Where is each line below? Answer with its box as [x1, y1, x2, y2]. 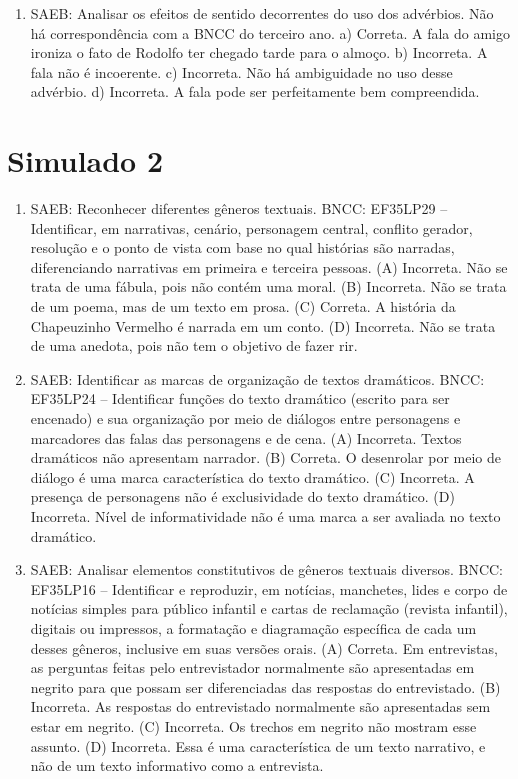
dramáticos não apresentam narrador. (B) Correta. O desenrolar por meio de [30, 447, 501, 468]
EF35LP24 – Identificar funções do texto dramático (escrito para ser [30, 388, 450, 409]
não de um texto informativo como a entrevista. [30, 755, 324, 776]
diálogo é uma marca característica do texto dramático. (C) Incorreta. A [30, 466, 475, 487]
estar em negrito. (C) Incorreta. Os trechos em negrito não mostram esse [30, 715, 477, 736]
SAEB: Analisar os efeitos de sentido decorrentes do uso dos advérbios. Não [30, 3, 494, 23]
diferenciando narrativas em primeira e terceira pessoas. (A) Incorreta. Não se [30, 256, 508, 277]
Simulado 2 [7, 140, 164, 181]
